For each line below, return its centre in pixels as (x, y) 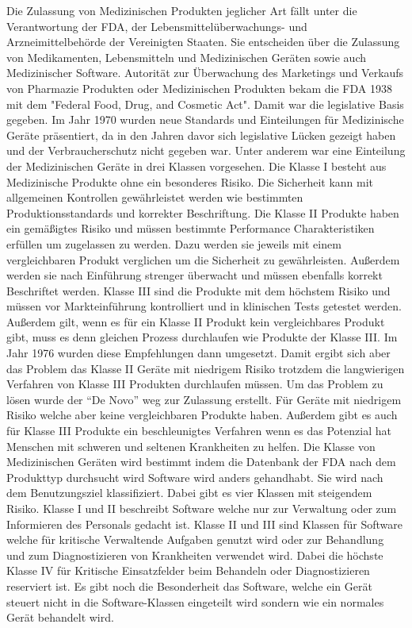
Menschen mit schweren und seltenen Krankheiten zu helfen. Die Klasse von (191, 446)
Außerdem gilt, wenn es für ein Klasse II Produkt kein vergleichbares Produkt (196, 321)
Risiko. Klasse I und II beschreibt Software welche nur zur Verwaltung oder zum (202, 508)
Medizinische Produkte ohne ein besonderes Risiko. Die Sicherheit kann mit (190, 181)
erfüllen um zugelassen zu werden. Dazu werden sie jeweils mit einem (174, 243)
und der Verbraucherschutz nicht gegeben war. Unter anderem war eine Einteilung (206, 150)
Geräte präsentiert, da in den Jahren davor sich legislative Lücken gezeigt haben (201, 135)
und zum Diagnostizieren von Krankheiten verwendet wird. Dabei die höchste (195, 555)
